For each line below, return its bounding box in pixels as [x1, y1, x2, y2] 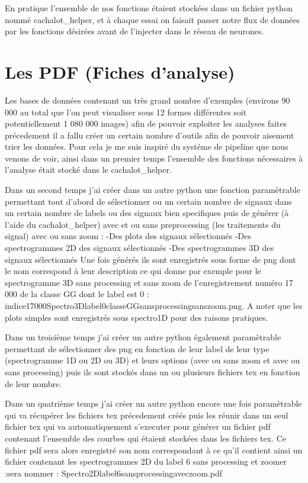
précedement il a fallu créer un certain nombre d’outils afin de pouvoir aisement [5, 128, 294, 141]
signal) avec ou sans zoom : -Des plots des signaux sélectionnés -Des [5, 230, 252, 242]
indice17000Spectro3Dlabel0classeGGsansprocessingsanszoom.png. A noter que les [5, 300, 303, 311]
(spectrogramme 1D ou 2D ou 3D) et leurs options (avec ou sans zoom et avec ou [5, 354, 300, 366]
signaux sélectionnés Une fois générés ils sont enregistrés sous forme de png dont [5, 253, 296, 265]
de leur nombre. [5, 377, 62, 389]
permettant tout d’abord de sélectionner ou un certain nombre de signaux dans [5, 195, 292, 207]
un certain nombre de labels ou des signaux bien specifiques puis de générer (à [5, 207, 289, 219]
